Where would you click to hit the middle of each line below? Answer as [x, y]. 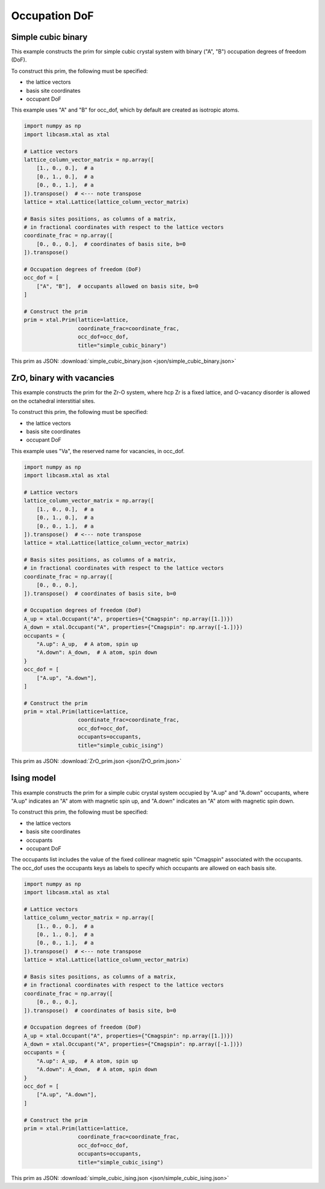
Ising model [34, 778]
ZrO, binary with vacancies [63, 378]
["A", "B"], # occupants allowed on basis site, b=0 [117, 286]
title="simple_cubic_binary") [122, 345]
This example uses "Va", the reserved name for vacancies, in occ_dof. [98, 451]
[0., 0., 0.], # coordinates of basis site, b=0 [111, 244]
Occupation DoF [53, 16]
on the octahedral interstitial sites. [53, 401]
